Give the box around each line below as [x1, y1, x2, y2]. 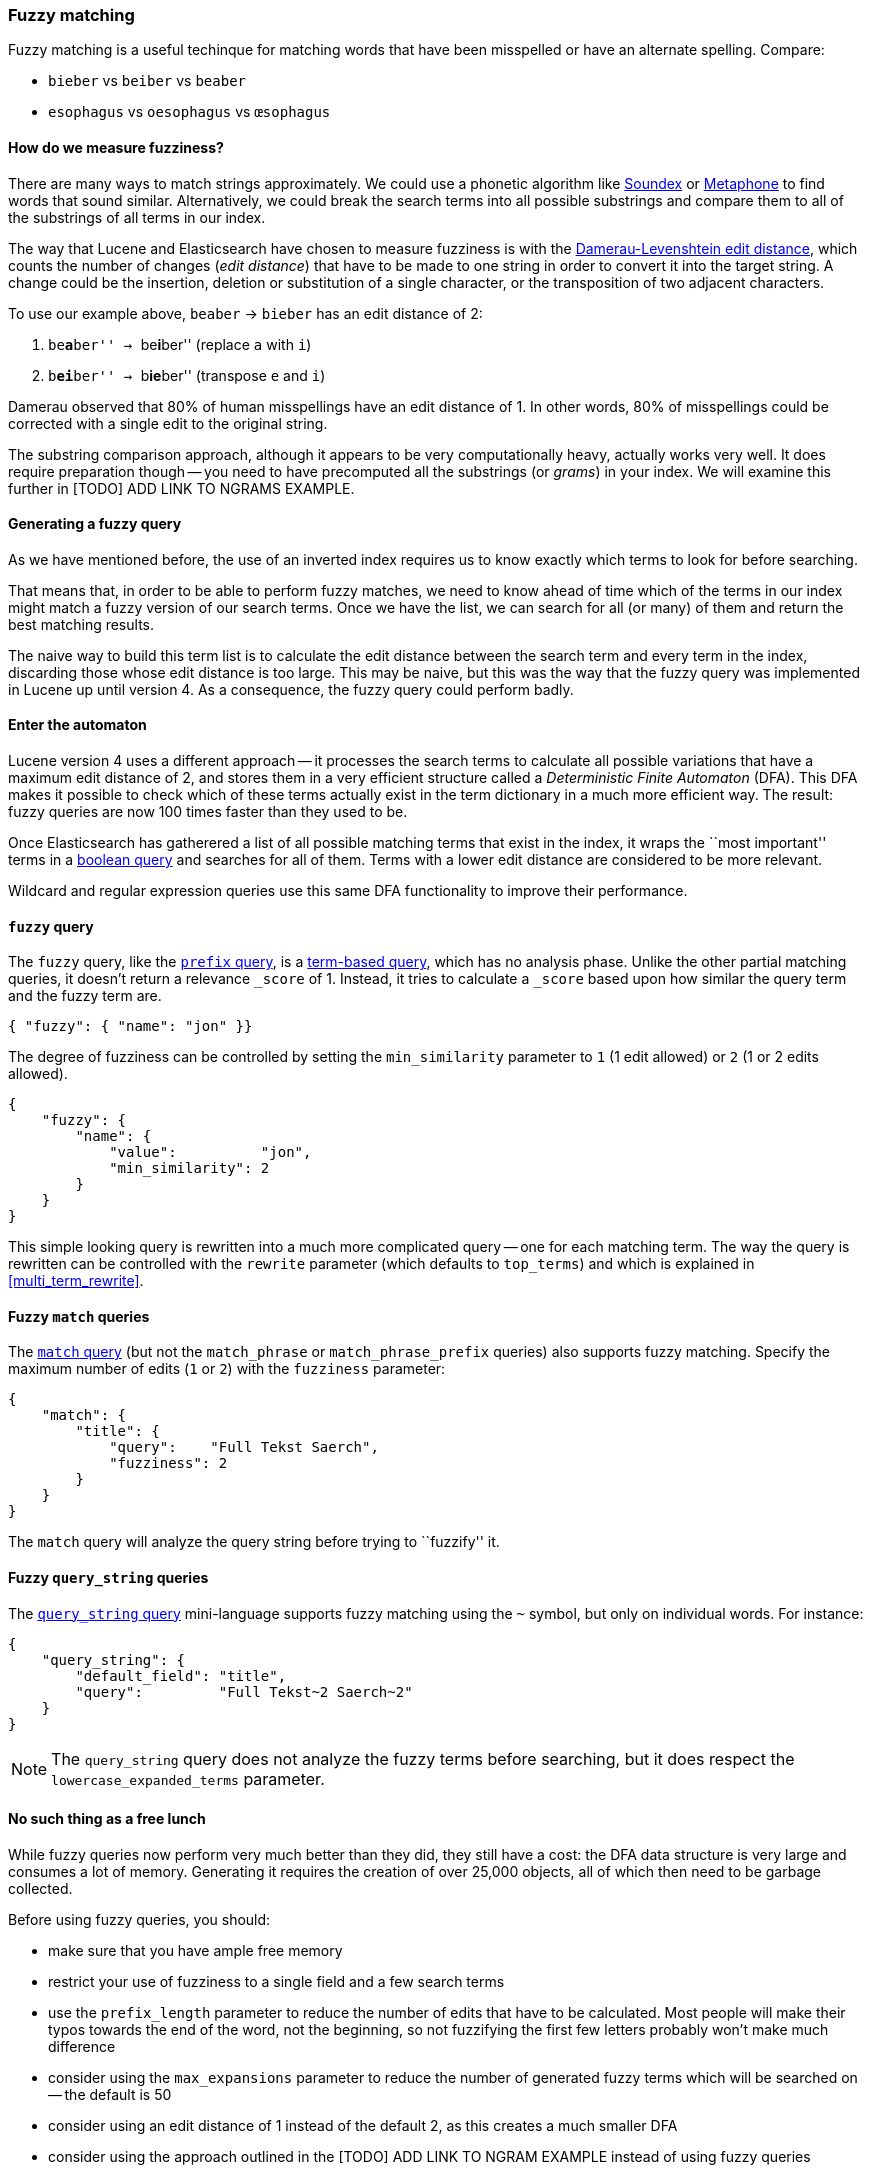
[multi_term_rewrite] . [8, 1272, 144, 1290]
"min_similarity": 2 [109, 1160, 270, 1177]
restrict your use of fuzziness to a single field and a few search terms [48, 1972, 505, 1990]
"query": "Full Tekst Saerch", [109, 1439, 379, 1456]
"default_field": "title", [75, 1667, 287, 1684]
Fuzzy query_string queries [8, 1569, 209, 1587]
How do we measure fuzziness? [8, 138, 224, 156]
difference [48, 2037, 116, 2055]
